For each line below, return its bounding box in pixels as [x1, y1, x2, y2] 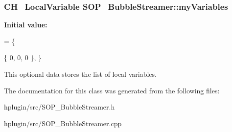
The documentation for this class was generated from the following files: [4, 85, 220, 95]
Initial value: [4, 20, 47, 30]
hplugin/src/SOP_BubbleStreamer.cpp [4, 118, 122, 128]
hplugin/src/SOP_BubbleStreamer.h [4, 102, 115, 112]
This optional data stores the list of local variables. [4, 69, 157, 79]
